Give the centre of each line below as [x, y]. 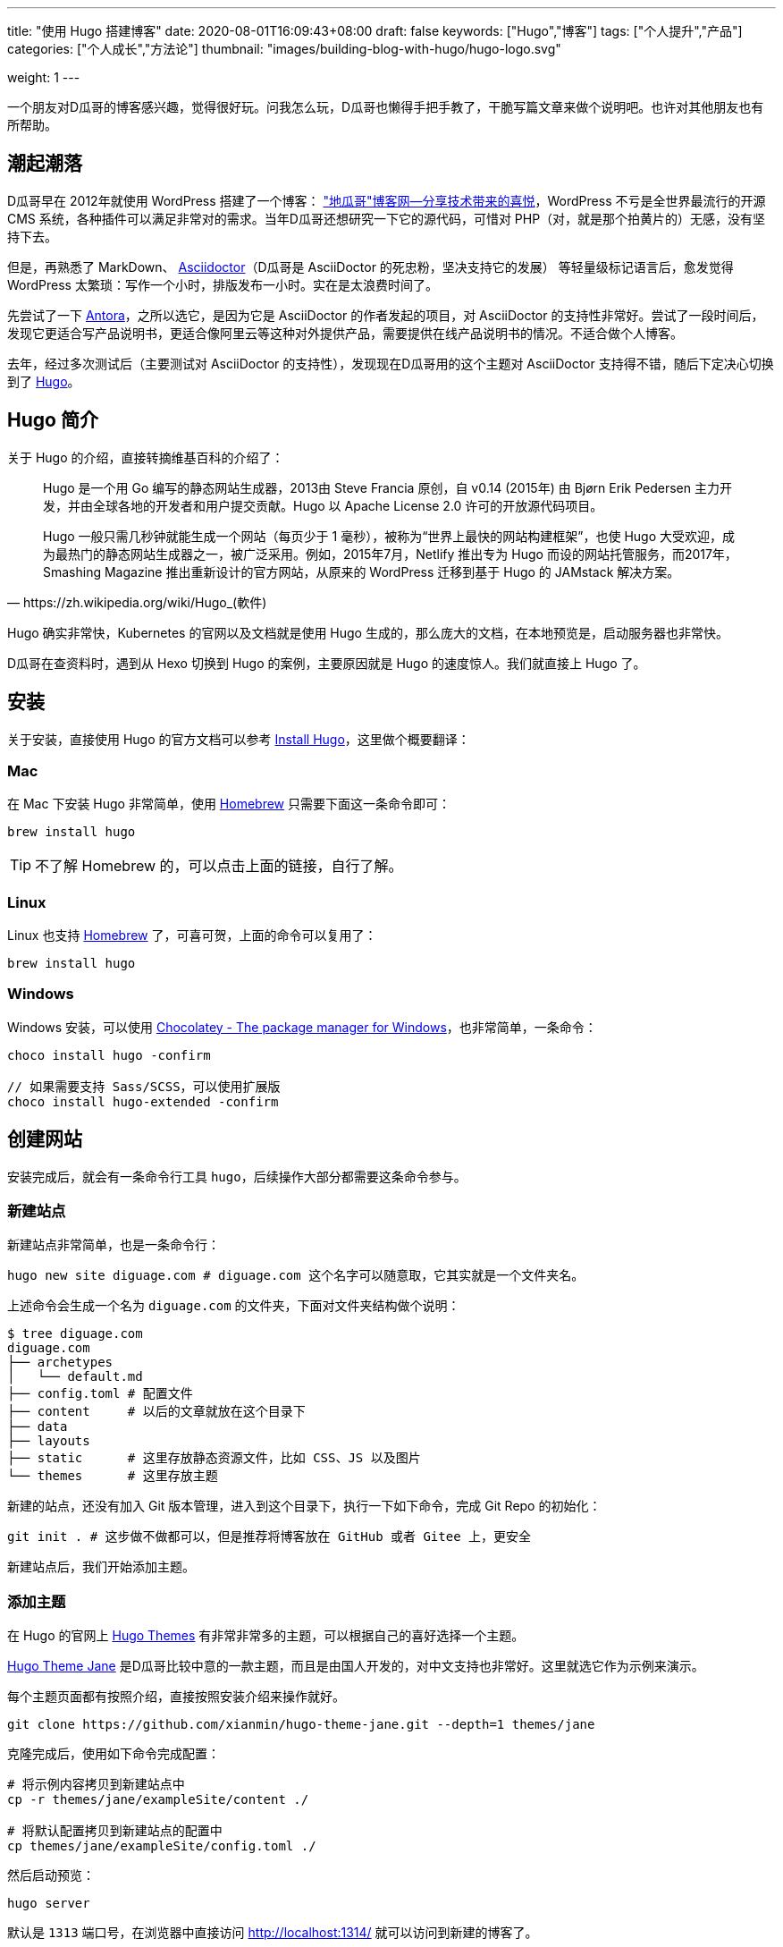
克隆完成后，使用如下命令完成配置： [114, 1754]
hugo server [49, 1904]
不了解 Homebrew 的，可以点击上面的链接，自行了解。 [219, 866]
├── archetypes [60, 1363]
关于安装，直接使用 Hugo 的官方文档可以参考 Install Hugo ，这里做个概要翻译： [239, 739]
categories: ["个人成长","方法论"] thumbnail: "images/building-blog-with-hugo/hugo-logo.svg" [284, 49]
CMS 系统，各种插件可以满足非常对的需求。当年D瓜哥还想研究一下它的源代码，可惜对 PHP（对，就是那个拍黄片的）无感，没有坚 [387, 218]
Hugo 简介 [53, 420]
